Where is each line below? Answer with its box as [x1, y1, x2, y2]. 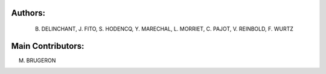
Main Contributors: [11, 41, 85, 51]
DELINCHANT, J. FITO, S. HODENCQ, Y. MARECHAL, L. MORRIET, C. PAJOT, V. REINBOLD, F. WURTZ [41, 25, 294, 32]
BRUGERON [26, 57, 56, 64]
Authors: [11, 8, 45, 18]
